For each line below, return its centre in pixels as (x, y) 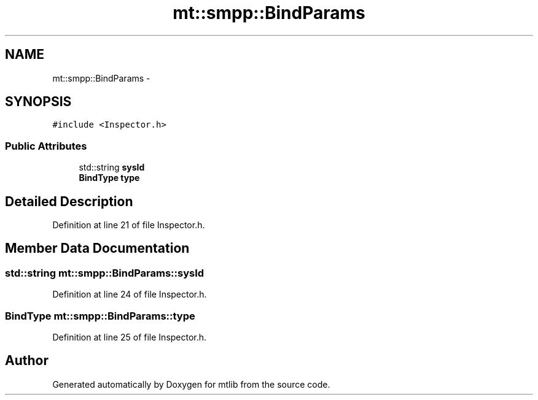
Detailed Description (69, 201)
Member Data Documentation (97, 248)
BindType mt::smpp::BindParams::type (100, 316)
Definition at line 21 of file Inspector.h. (129, 225)
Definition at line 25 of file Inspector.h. (130, 337)
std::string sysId (112, 167)
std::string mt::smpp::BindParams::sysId (105, 273)
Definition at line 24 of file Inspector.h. (130, 294)
